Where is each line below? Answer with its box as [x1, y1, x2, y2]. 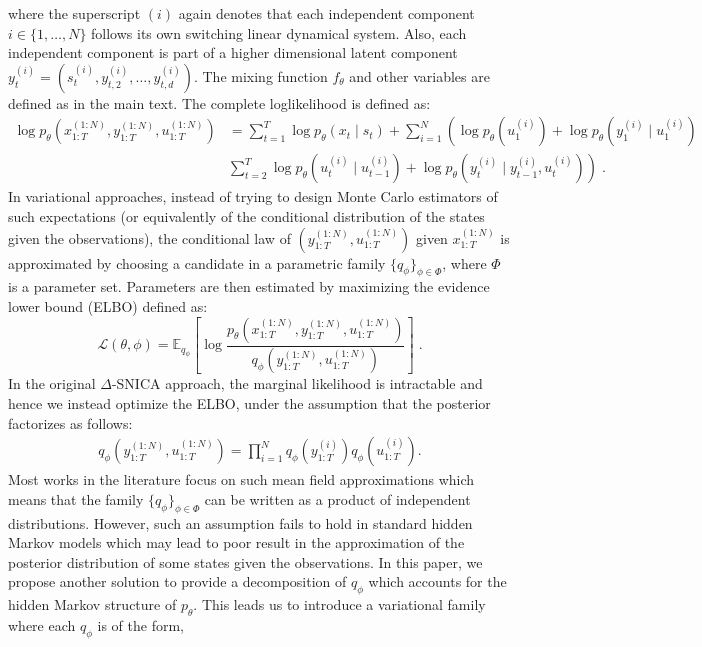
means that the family [8, 488, 144, 509]
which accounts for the [368, 571, 507, 592]
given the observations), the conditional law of [8, 227, 291, 248]
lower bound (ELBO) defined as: [8, 296, 208, 317]
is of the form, [97, 615, 184, 636]
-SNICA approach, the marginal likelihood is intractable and [111, 373, 483, 394]
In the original [8, 373, 96, 394]
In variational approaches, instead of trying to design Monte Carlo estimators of [8, 186, 498, 207]
